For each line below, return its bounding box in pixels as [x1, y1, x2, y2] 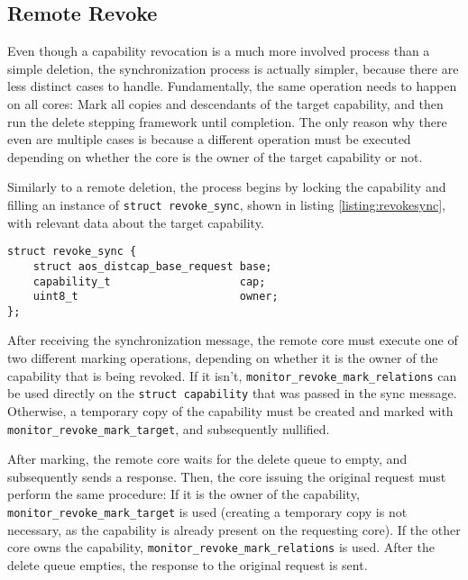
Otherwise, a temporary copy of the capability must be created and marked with [7, 401, 454, 420]
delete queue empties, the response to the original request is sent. [7, 555, 368, 574]
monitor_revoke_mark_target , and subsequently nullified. [7, 419, 330, 438]
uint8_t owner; [32, 290, 279, 304]
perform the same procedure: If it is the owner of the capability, [7, 485, 360, 503]
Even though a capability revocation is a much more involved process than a [7, 41, 430, 60]
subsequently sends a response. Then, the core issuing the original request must [7, 467, 446, 485]
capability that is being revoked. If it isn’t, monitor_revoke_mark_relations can [7, 366, 457, 385]
